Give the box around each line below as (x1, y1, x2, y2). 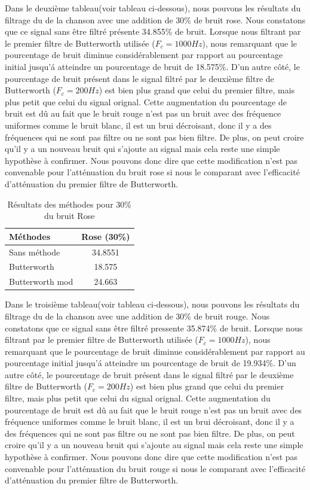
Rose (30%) (81, 230, 130, 242)
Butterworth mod (9, 275, 73, 288)
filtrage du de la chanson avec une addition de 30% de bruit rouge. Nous (5, 309, 270, 322)
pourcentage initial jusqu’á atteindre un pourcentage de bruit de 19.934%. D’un (5, 357, 296, 369)
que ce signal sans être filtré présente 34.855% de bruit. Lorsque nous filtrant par (5, 25, 301, 38)
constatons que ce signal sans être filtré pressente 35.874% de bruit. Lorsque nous (5, 321, 303, 334)
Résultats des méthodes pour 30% (7, 197, 131, 210)
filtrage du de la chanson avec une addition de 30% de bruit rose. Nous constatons (5, 13, 306, 26)
